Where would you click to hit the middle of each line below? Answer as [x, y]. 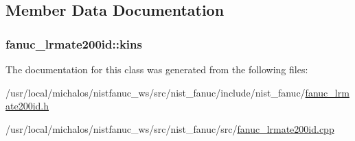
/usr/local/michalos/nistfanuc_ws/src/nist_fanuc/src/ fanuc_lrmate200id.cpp [170, 128]
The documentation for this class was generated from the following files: [157, 69]
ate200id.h [27, 106]
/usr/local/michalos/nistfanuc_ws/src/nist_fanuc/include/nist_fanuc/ [156, 92]
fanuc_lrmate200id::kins [74, 43]
